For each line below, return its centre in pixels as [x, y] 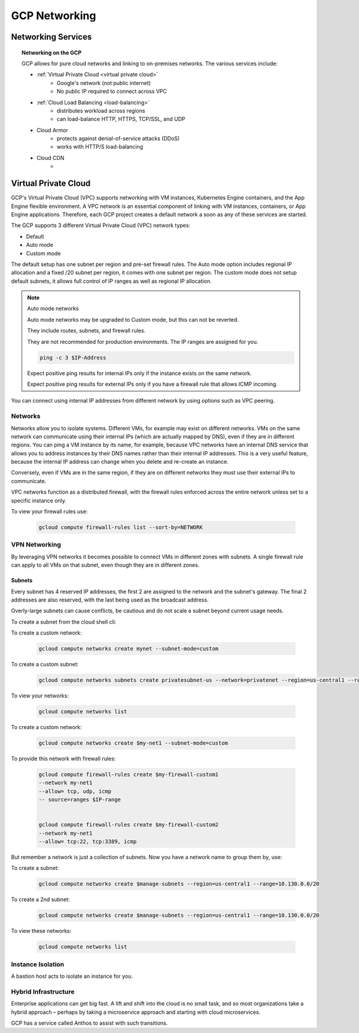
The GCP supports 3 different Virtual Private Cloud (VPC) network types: [101, 225]
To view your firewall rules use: [49, 512]
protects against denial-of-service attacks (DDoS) [118, 138]
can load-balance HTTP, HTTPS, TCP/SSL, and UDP [121, 119]
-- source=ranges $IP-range [80, 800]
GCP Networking [54, 16]
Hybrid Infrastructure [43, 992]
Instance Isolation [38, 964]
